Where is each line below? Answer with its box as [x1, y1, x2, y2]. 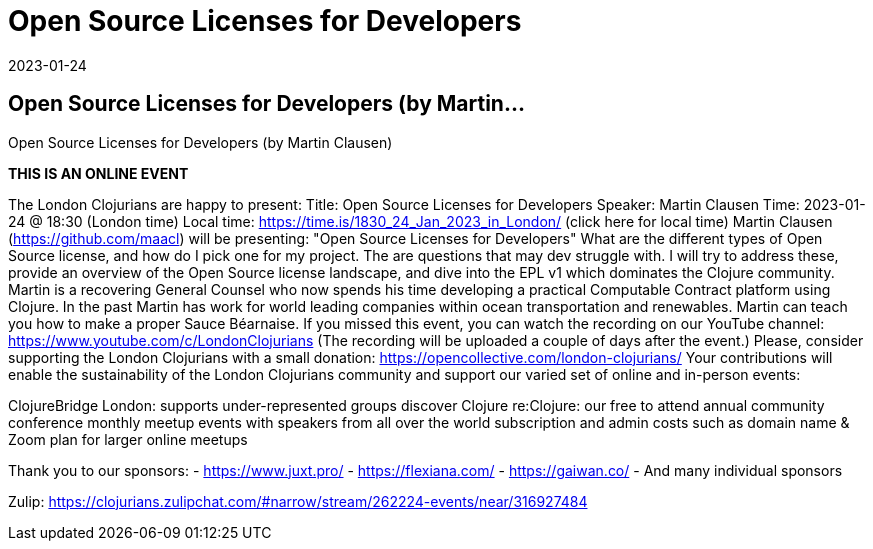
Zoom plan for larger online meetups [8, 430, 248, 448]
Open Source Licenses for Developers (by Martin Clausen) [8, 133, 393, 151]
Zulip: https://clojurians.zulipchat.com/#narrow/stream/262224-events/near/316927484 [8, 492, 588, 510]
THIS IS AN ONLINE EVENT [8, 164, 189, 182]
